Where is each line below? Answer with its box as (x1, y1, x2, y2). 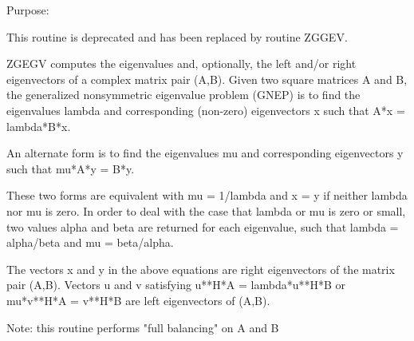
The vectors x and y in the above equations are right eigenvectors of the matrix (6, 260, 395, 277)
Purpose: (6, 2, 49, 18)
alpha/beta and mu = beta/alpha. (6, 234, 174, 251)
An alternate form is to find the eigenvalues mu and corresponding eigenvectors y (6, 145, 404, 161)
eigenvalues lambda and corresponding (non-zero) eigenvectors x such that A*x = (6, 101, 405, 118)
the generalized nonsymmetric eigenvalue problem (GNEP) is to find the (6, 86, 361, 103)
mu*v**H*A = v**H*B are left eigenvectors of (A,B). (6, 291, 270, 308)
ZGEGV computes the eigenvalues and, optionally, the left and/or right (6, 55, 357, 72)
